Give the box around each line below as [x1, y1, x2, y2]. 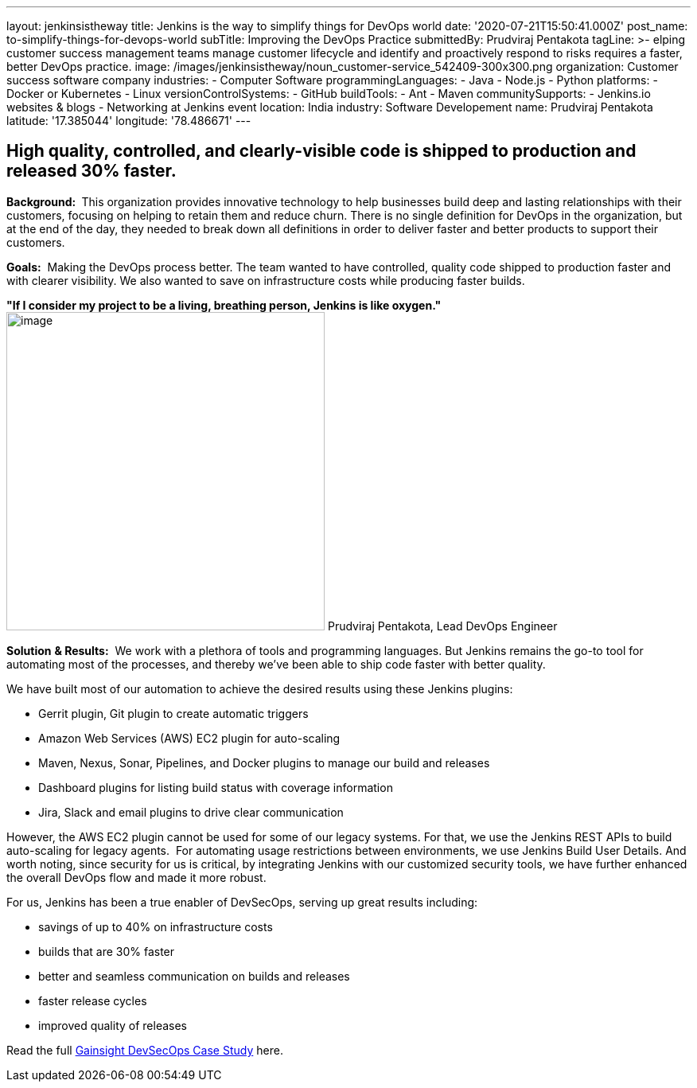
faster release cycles [38, 993, 147, 1008]
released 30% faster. [6, 161, 177, 181]
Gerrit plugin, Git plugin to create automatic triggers [38, 706, 309, 720]
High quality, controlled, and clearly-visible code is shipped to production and [6, 141, 637, 162]
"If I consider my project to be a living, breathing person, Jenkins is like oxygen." [6, 298, 442, 312]
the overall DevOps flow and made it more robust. [6, 870, 267, 884]
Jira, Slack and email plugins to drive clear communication [38, 805, 344, 819]
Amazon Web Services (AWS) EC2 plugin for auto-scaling [38, 731, 341, 745]
